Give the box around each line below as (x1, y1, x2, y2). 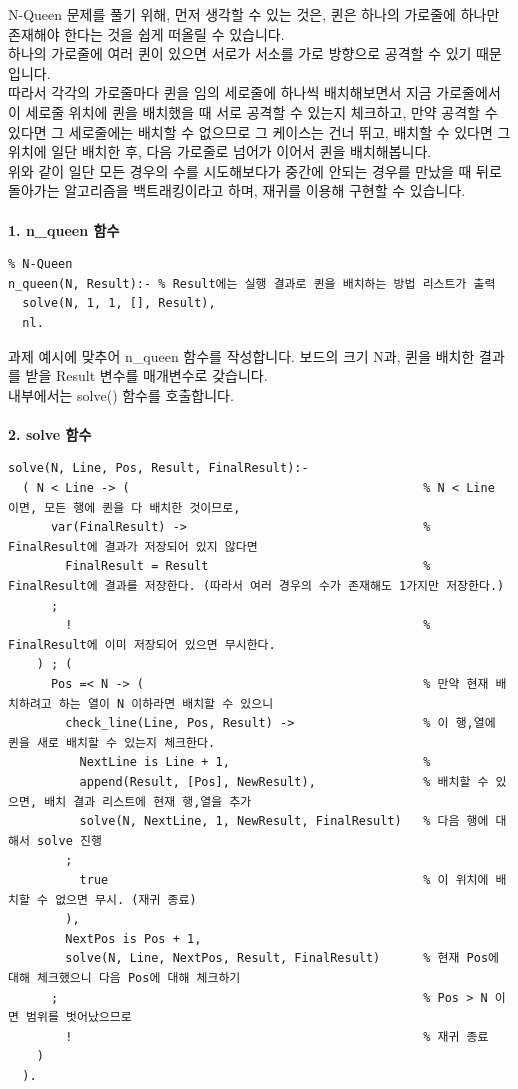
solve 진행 (37, 833, 102, 848)
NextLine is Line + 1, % (79, 755, 431, 770)
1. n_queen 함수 (8, 219, 120, 240)
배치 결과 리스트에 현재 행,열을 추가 (44, 794, 252, 809)
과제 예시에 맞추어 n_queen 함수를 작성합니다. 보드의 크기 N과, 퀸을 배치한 (8, 345, 475, 366)
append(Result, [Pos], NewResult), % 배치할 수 (79, 774, 489, 789)
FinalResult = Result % (65, 559, 431, 574)
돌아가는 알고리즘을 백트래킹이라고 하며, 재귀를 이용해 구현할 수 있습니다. (8, 180, 466, 201)
